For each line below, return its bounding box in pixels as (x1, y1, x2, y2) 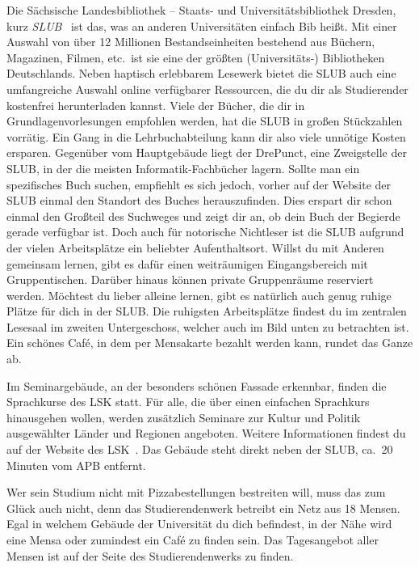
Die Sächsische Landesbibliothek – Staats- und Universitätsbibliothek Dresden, (6, 2, 396, 18)
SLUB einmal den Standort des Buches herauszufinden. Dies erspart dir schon (6, 192, 392, 209)
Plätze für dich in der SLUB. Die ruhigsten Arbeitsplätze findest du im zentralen (6, 303, 407, 319)
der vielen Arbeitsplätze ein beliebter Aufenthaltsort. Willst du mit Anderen (6, 239, 384, 256)
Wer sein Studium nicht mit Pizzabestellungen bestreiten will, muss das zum (6, 484, 386, 501)
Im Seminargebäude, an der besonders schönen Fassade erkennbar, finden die (6, 377, 387, 394)
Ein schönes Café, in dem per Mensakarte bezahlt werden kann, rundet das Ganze (6, 334, 413, 351)
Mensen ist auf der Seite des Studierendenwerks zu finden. (6, 547, 294, 564)
